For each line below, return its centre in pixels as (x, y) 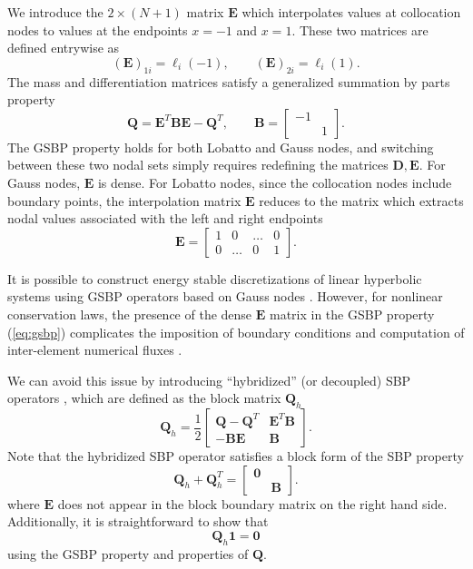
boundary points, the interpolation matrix (124, 200)
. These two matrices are (360, 29)
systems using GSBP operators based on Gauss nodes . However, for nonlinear (225, 296)
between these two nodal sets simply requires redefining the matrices (198, 165)
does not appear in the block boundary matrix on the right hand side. (252, 503)
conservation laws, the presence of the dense (130, 314)
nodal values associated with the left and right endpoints (165, 218)
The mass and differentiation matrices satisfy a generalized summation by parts (229, 81)
